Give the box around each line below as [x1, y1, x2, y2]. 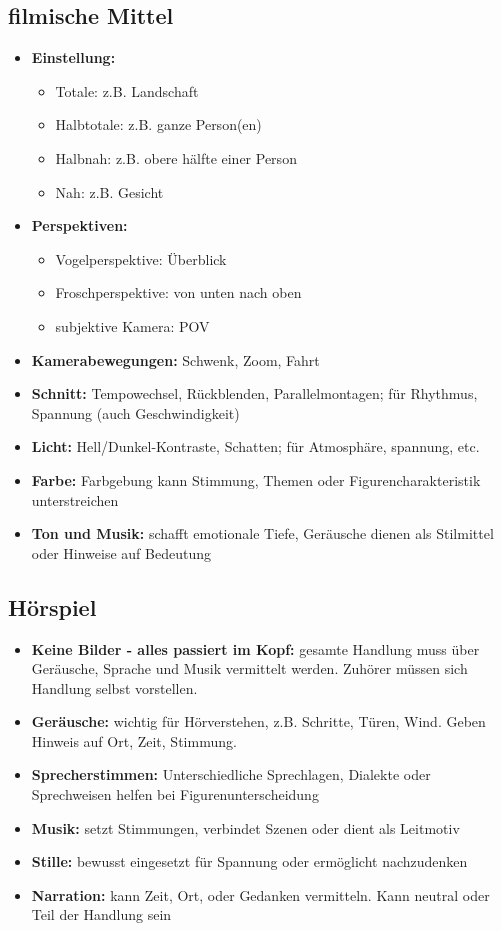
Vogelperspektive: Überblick [55, 248, 227, 269]
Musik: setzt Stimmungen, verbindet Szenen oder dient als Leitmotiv [31, 817, 460, 838]
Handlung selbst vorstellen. [31, 677, 198, 698]
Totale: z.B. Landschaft [55, 80, 199, 101]
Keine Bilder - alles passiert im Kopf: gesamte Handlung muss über [31, 638, 480, 659]
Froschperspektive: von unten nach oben [55, 282, 302, 303]
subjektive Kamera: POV [55, 315, 210, 336]
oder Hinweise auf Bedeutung [31, 542, 211, 563]
